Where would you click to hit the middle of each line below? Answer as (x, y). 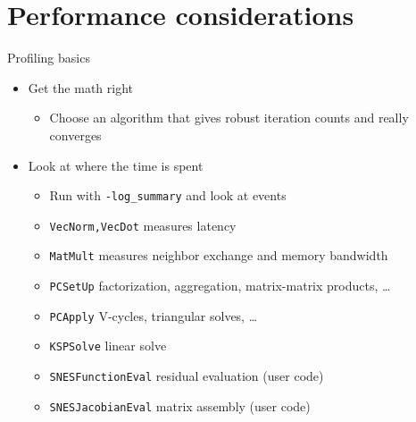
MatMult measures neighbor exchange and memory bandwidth (219, 255)
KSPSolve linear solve (108, 346)
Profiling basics (49, 58)
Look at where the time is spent (116, 165)
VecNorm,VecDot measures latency (143, 225)
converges (75, 135)
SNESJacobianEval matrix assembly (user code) (180, 405)
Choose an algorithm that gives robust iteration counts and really (229, 118)
